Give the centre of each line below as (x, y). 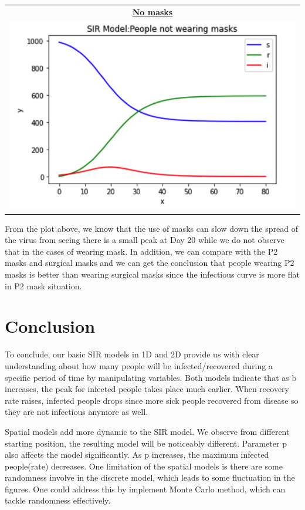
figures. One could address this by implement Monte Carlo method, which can (145, 489)
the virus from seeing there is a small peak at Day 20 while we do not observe (145, 240)
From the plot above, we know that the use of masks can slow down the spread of (151, 228)
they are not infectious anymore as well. (77, 412)
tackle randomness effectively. (58, 500)
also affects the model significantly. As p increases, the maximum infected (137, 455)
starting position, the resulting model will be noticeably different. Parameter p (146, 443)
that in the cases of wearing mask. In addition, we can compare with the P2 (141, 251)
